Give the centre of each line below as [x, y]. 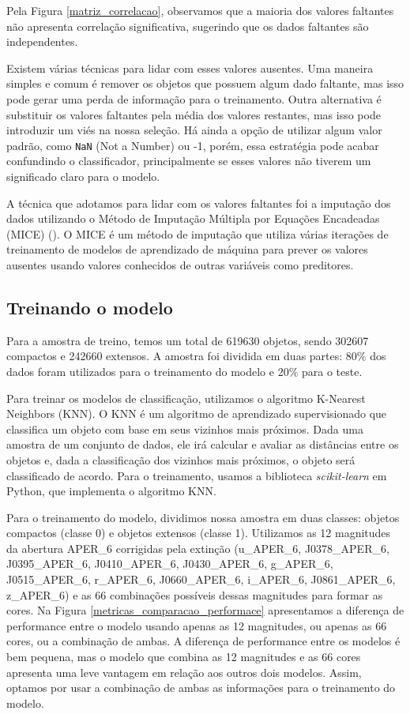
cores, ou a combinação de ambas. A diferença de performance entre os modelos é [203, 641]
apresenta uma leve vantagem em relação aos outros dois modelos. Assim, [184, 672]
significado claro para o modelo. [83, 176]
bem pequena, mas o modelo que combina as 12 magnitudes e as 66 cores [184, 657]
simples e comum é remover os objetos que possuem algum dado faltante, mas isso [205, 83]
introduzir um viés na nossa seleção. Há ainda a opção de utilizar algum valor [194, 130]
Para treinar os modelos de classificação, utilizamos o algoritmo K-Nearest [186, 398]
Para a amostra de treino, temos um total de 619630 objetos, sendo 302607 [188, 340]
